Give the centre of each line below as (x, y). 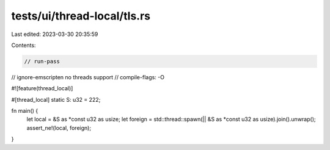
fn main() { (25, 111)
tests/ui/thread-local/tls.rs (81, 16)
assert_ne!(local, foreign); (59, 127)
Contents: (24, 45)
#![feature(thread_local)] (42, 88)
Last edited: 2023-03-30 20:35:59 (55, 34)
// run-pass (42, 61)
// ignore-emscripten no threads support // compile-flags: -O (88, 77)
